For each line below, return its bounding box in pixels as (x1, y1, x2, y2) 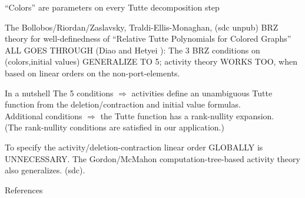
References (5, 183, 43, 196)
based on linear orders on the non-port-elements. (5, 66, 180, 79)
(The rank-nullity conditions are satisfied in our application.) (5, 121, 224, 133)
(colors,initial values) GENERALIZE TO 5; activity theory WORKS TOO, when (5, 55, 297, 68)
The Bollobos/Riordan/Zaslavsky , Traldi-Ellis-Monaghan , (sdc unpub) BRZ (5, 21, 279, 33)
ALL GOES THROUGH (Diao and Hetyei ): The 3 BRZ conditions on (5, 43, 260, 56)
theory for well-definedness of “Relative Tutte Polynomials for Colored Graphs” (5, 32, 291, 45)
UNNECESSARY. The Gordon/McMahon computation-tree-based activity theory (5, 152, 300, 165)
